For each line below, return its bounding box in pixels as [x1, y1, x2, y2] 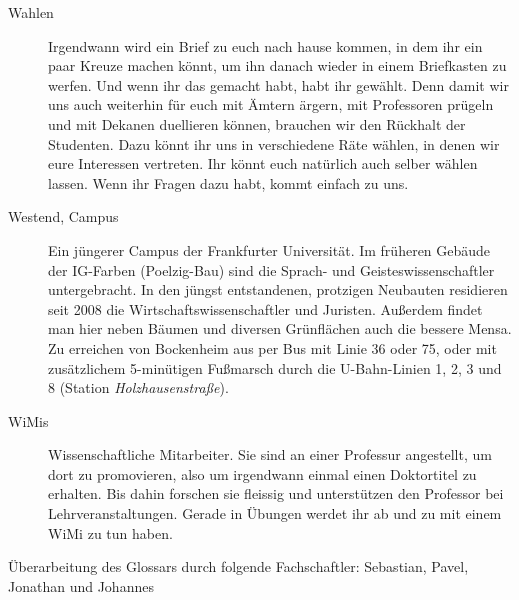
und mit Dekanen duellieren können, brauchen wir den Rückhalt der [48, 113, 466, 134]
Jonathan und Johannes [8, 575, 154, 596]
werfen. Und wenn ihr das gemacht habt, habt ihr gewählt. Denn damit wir [48, 74, 509, 95]
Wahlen [8, 2, 54, 22]
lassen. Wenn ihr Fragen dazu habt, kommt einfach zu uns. [48, 172, 409, 193]
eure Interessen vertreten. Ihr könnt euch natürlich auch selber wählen [48, 153, 478, 174]
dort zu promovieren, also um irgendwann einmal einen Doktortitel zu [48, 463, 477, 484]
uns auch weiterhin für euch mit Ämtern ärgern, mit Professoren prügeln [48, 94, 494, 115]
